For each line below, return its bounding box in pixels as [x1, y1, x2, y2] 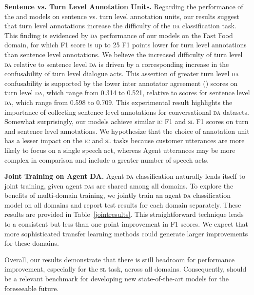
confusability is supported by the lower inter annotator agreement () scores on [4, 78, 238, 88]
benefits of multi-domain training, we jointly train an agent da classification [4, 190, 231, 200]
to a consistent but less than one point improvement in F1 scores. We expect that [4, 219, 249, 229]
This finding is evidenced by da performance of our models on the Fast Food [4, 30, 233, 40]
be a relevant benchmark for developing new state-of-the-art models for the [4, 274, 229, 284]
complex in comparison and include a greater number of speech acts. [4, 154, 209, 165]
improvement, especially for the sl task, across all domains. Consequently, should [4, 264, 247, 274]
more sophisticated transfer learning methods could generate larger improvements [4, 228, 248, 238]
